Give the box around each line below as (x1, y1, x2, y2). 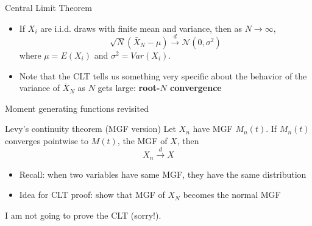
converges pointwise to (5, 134, 89, 147)
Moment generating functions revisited (5, 101, 149, 114)
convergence (170, 81, 222, 94)
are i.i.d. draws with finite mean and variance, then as (40, 21, 243, 34)
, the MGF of (117, 134, 168, 147)
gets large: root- (97, 81, 160, 94)
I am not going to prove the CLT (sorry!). (5, 208, 161, 221)
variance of (19, 81, 60, 94)
